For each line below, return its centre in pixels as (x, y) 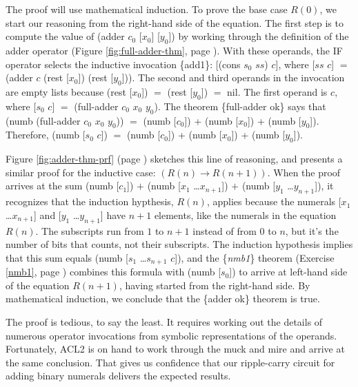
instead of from (225, 230)
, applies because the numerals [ (274, 201)
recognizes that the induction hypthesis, (90, 201)
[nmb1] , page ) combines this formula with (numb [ (113, 272)
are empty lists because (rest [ (69, 91)
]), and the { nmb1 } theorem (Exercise (255, 257)
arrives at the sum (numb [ (62, 186)
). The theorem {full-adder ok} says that (240, 106)
